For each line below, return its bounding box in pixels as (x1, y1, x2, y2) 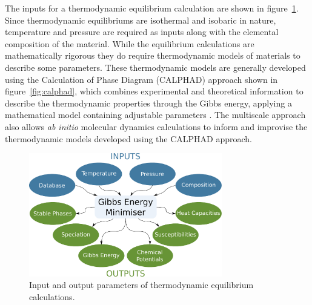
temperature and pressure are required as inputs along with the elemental (5, 25, 279, 38)
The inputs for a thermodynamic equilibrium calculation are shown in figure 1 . (5, 2, 299, 14)
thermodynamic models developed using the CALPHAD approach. (5, 132, 253, 145)
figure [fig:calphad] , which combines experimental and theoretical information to (5, 85, 304, 97)
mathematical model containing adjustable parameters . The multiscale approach (5, 108, 306, 121)
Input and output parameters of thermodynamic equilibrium (29, 278, 254, 291)
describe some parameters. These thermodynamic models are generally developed (5, 61, 306, 73)
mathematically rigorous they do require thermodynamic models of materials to (5, 49, 300, 62)
